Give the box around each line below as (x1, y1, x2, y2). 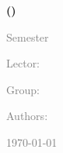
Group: (6, 81, 40, 97)
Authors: (6, 107, 48, 124)
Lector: (6, 55, 40, 71)
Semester (6, 28, 49, 45)
